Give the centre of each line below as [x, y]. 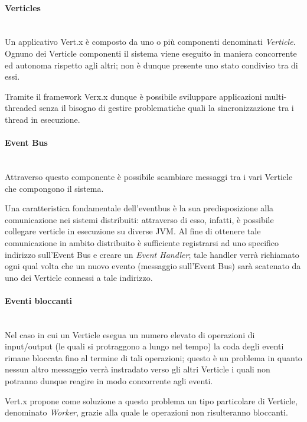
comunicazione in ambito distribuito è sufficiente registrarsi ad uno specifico [142, 242]
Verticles [23, 7]
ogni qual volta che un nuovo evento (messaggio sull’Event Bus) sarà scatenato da [153, 266]
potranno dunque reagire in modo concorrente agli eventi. [109, 381]
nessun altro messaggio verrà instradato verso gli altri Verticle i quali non [138, 369]
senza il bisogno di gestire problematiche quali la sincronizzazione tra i [166, 108]
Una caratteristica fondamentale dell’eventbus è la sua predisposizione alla [139, 208]
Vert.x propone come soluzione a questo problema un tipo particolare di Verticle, [151, 400]
